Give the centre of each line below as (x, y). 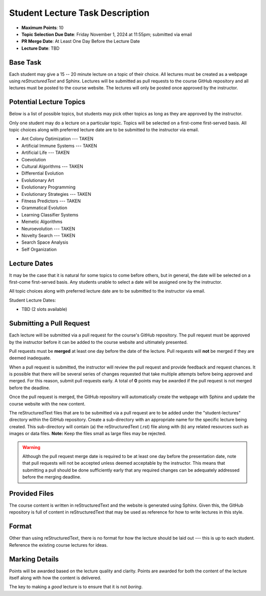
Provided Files (32, 493)
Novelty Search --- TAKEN (49, 235)
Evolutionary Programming (49, 187)
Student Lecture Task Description (79, 13)
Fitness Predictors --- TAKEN (51, 201)
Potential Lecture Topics (47, 102)
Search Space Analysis (45, 242)
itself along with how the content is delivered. (55, 578)
